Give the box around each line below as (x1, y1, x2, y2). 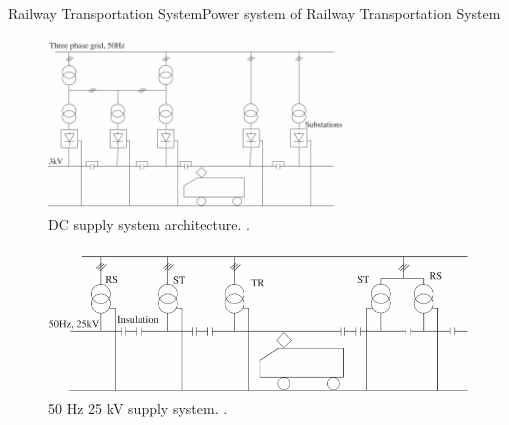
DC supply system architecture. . (48, 213, 250, 234)
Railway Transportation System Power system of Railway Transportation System (8, 3, 501, 23)
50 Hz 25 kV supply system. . (48, 398, 228, 419)
